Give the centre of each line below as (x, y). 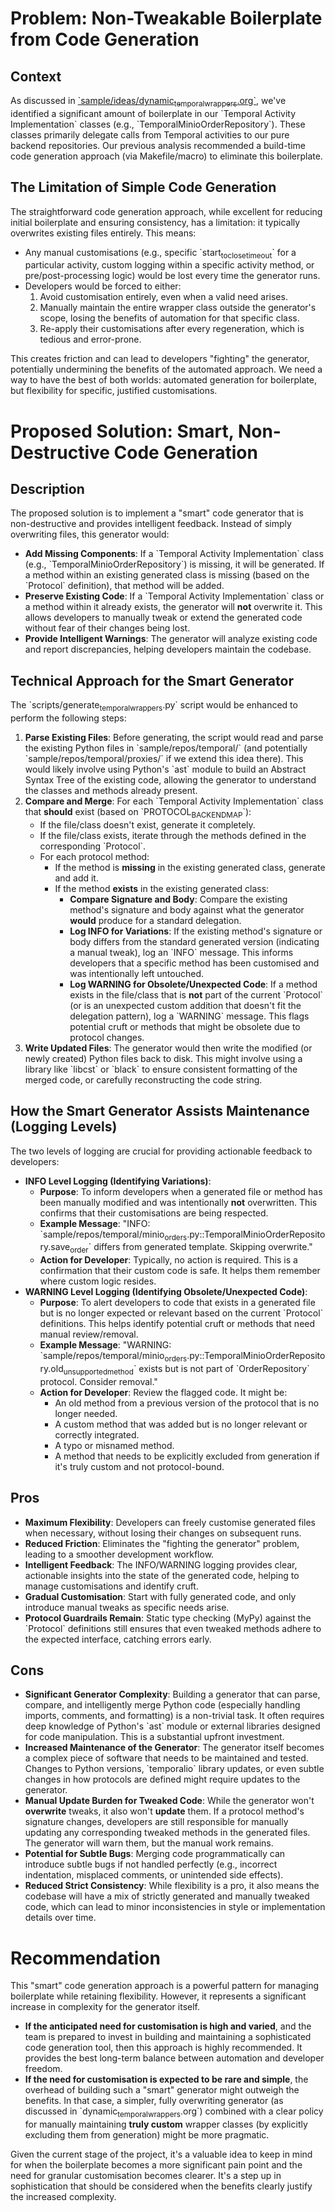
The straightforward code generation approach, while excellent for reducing (166, 211)
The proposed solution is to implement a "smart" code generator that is (157, 513)
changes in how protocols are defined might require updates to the (162, 1779)
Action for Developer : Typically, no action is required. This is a (168, 1260)
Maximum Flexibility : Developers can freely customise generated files (170, 1522)
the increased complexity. (63, 2197)
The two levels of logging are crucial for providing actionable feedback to (161, 1151)
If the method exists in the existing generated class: (162, 888)
